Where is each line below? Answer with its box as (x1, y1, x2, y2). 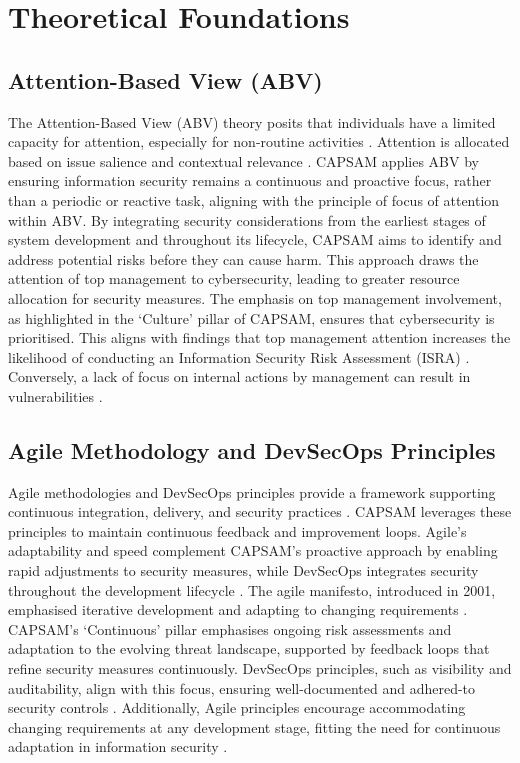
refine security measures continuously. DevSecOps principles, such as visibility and (8, 658, 512, 679)
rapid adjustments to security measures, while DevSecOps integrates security (8, 560, 479, 581)
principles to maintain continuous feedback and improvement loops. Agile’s (8, 520, 467, 541)
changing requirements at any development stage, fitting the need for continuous (8, 716, 501, 737)
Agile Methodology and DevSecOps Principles (8, 434, 496, 465)
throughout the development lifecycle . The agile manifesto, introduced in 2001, (8, 579, 496, 600)
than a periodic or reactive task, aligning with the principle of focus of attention (8, 189, 500, 210)
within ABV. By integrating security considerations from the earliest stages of (8, 209, 486, 230)
